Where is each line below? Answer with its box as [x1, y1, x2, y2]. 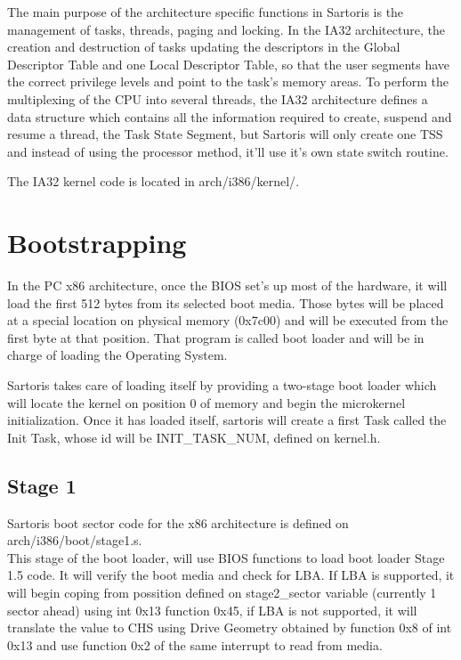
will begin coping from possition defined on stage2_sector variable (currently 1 [7, 583, 437, 601]
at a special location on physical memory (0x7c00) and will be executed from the [7, 311, 449, 330]
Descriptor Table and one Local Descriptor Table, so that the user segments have [7, 54, 450, 73]
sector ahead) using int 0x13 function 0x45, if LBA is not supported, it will [7, 600, 417, 619]
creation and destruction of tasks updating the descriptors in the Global [7, 37, 400, 56]
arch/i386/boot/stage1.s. [7, 531, 142, 550]
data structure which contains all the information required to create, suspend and [7, 107, 452, 126]
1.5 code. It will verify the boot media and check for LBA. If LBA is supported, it [7, 566, 455, 584]
